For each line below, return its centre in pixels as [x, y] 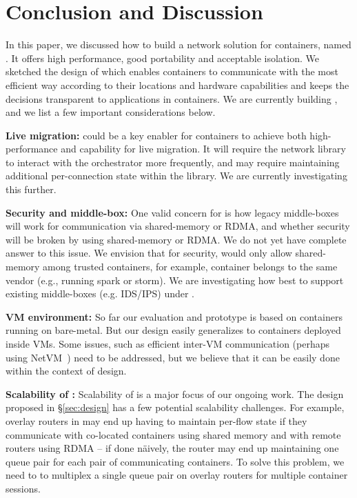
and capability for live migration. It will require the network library [203, 149]
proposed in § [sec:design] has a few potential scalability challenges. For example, [175, 407]
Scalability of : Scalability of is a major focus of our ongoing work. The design [175, 394]
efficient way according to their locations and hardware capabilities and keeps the [177, 84]
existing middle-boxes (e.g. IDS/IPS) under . [100, 293]
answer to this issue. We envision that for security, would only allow [149, 253]
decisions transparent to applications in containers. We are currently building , [172, 98]
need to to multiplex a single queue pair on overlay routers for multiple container [177, 475]
